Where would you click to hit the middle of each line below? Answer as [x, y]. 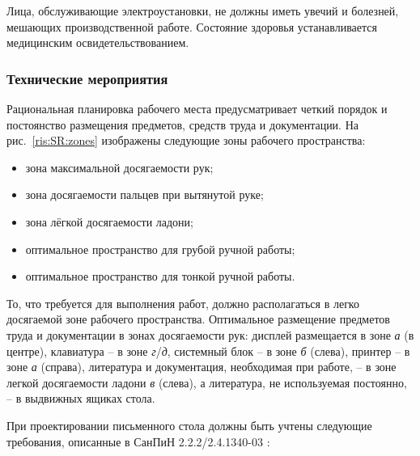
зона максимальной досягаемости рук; [119, 167]
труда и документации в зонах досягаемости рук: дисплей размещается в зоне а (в [210, 334]
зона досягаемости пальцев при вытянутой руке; [144, 194]
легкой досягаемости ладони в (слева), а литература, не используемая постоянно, [207, 382]
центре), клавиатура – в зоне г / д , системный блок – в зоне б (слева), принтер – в [208, 350]
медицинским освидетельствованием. [98, 42]
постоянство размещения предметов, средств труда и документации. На [182, 124]
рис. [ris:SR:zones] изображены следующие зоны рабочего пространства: [186, 140]
